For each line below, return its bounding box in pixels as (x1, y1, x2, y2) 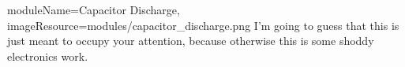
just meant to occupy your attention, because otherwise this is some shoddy (7, 32, 374, 49)
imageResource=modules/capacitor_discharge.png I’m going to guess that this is (7, 17, 399, 33)
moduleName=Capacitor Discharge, (7, 2, 180, 17)
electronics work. (7, 47, 88, 64)
